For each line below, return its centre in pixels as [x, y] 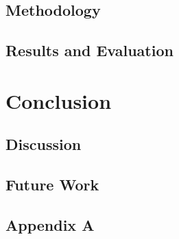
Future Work [52, 185]
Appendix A [50, 224]
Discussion [44, 144]
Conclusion [59, 100]
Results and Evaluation [89, 50]
